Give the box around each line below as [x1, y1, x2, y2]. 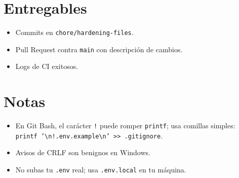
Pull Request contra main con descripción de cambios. [15, 44, 183, 54]
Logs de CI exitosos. [15, 61, 78, 72]
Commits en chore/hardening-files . [15, 27, 134, 38]
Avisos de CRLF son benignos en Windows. [15, 147, 150, 158]
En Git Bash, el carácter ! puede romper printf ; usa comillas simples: [15, 120, 235, 131]
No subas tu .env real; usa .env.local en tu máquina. [15, 164, 186, 175]
